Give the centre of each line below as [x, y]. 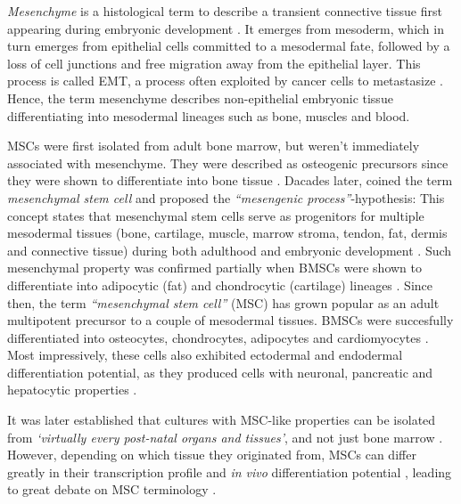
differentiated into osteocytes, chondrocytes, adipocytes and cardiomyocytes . [218, 337]
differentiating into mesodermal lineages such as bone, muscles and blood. [209, 115]
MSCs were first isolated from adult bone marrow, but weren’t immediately [214, 146]
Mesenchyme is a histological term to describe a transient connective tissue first [225, 11]
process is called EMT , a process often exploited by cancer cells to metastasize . [225, 81]
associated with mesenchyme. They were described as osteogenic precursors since [228, 163]
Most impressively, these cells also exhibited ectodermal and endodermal [205, 355]
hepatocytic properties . [72, 390]
